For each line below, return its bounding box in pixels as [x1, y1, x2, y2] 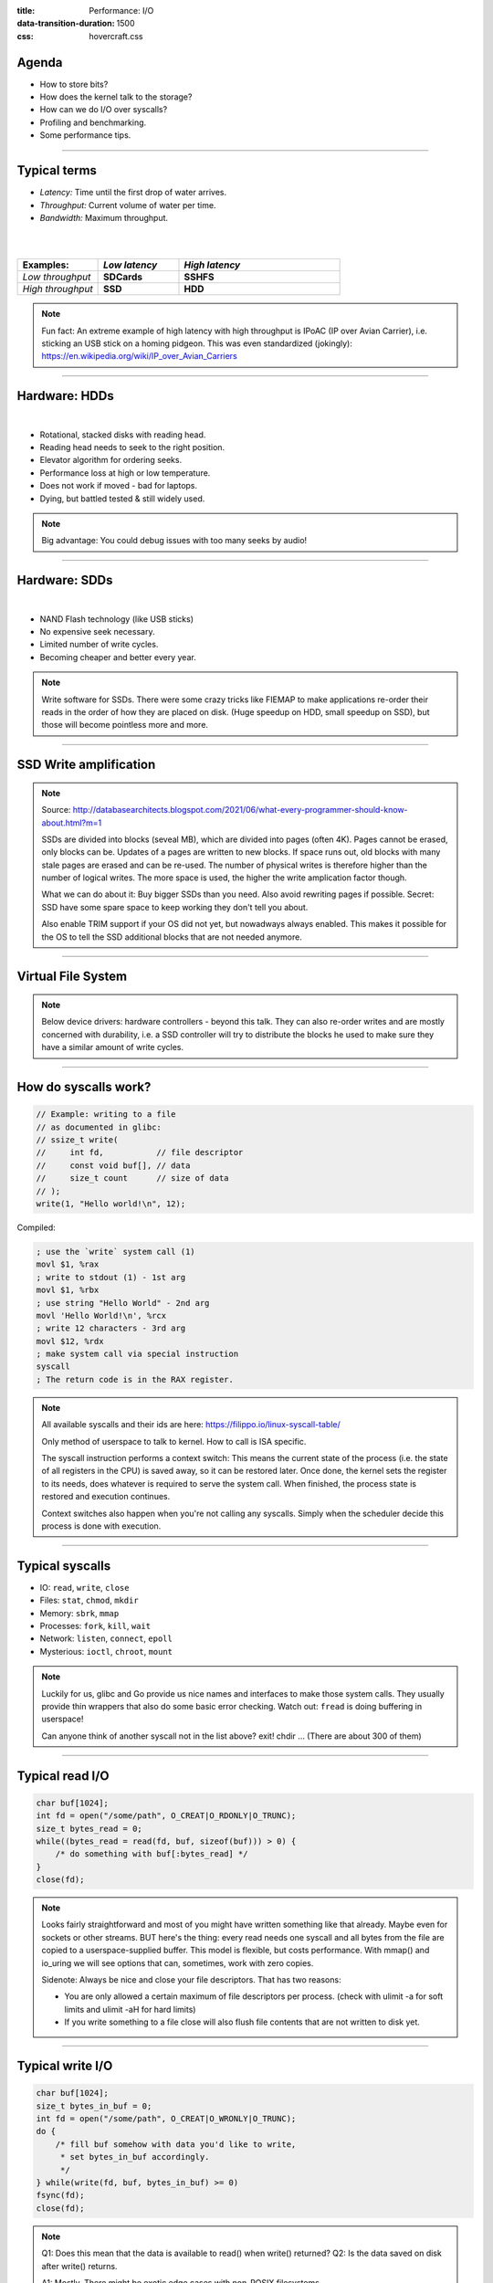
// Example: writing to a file [36, 1110, 177, 1120]
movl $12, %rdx [36, 1336, 104, 1346]
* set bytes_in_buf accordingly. [59, 2151, 210, 2162]
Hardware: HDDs [16, 388, 114, 404]
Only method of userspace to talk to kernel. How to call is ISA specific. [41, 1436, 307, 1447]
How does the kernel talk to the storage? [39, 91, 193, 102]
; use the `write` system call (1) [36, 1247, 195, 1257]
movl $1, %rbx [36, 1285, 100, 1296]
